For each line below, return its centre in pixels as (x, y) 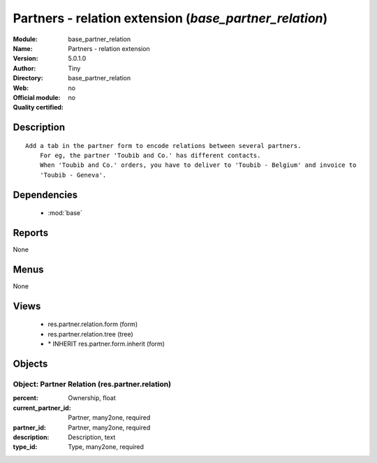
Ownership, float (92, 398)
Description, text (92, 437)
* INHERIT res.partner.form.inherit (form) (106, 344)
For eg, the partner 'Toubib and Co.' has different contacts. (150, 156)
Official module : (37, 97)
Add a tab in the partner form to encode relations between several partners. (163, 146)
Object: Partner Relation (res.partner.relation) (92, 384)
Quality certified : (38, 108)
